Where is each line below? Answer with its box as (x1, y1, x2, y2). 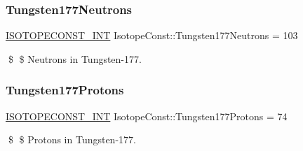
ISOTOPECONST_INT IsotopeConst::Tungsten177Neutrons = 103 (6, 28, 298, 43)
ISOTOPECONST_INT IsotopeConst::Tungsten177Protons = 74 (6, 108, 288, 123)
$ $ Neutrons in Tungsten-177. (8, 51, 142, 66)
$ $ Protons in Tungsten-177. (8, 132, 136, 147)
